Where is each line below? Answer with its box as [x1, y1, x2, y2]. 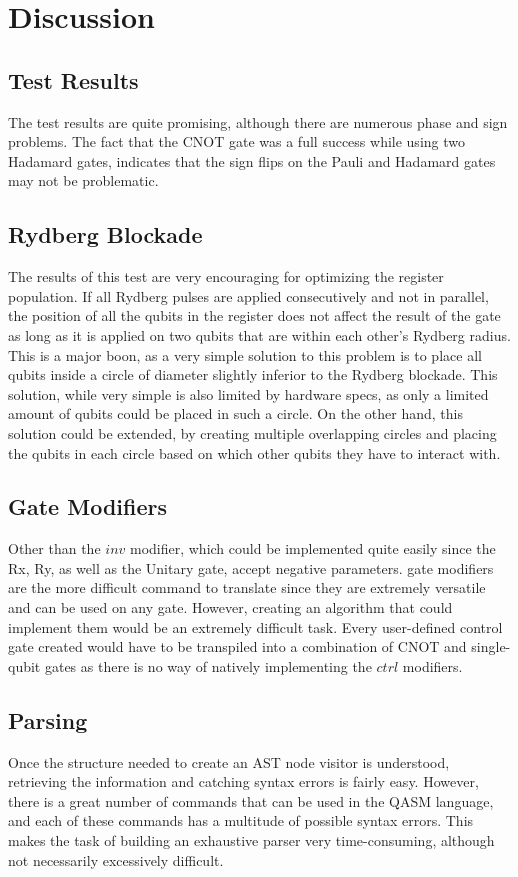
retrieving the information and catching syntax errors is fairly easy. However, [8, 771, 479, 792]
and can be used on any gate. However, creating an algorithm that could [8, 597, 453, 618]
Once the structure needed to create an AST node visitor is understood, [8, 751, 450, 772]
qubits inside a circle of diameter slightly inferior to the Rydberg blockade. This [8, 364, 498, 385]
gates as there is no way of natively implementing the [44, 655, 372, 676]
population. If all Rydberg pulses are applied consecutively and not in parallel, [8, 285, 489, 306]
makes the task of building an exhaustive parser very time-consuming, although [8, 830, 495, 851]
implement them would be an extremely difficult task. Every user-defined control [8, 616, 503, 637]
